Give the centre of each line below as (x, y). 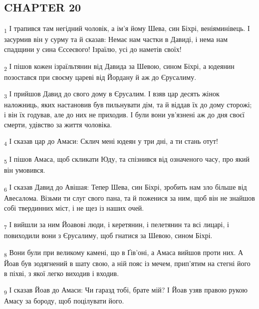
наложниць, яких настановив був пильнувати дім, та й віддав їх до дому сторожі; (128, 105)
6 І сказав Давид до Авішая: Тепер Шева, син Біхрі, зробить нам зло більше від (126, 187)
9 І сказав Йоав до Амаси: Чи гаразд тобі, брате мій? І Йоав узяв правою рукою (126, 291)
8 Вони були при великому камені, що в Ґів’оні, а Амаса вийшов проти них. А (124, 253)
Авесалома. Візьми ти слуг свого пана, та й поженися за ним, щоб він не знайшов (129, 198)
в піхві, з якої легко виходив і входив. (62, 273)
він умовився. (25, 170)
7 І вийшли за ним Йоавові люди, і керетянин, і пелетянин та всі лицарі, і (117, 225)
